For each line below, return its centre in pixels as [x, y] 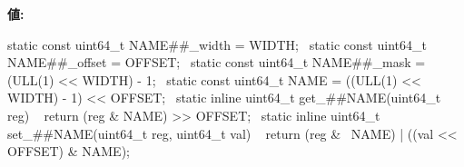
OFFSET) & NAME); [69, 151]
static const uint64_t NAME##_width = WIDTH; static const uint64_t [217, 44]
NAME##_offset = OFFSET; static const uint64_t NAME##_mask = [217, 62]
